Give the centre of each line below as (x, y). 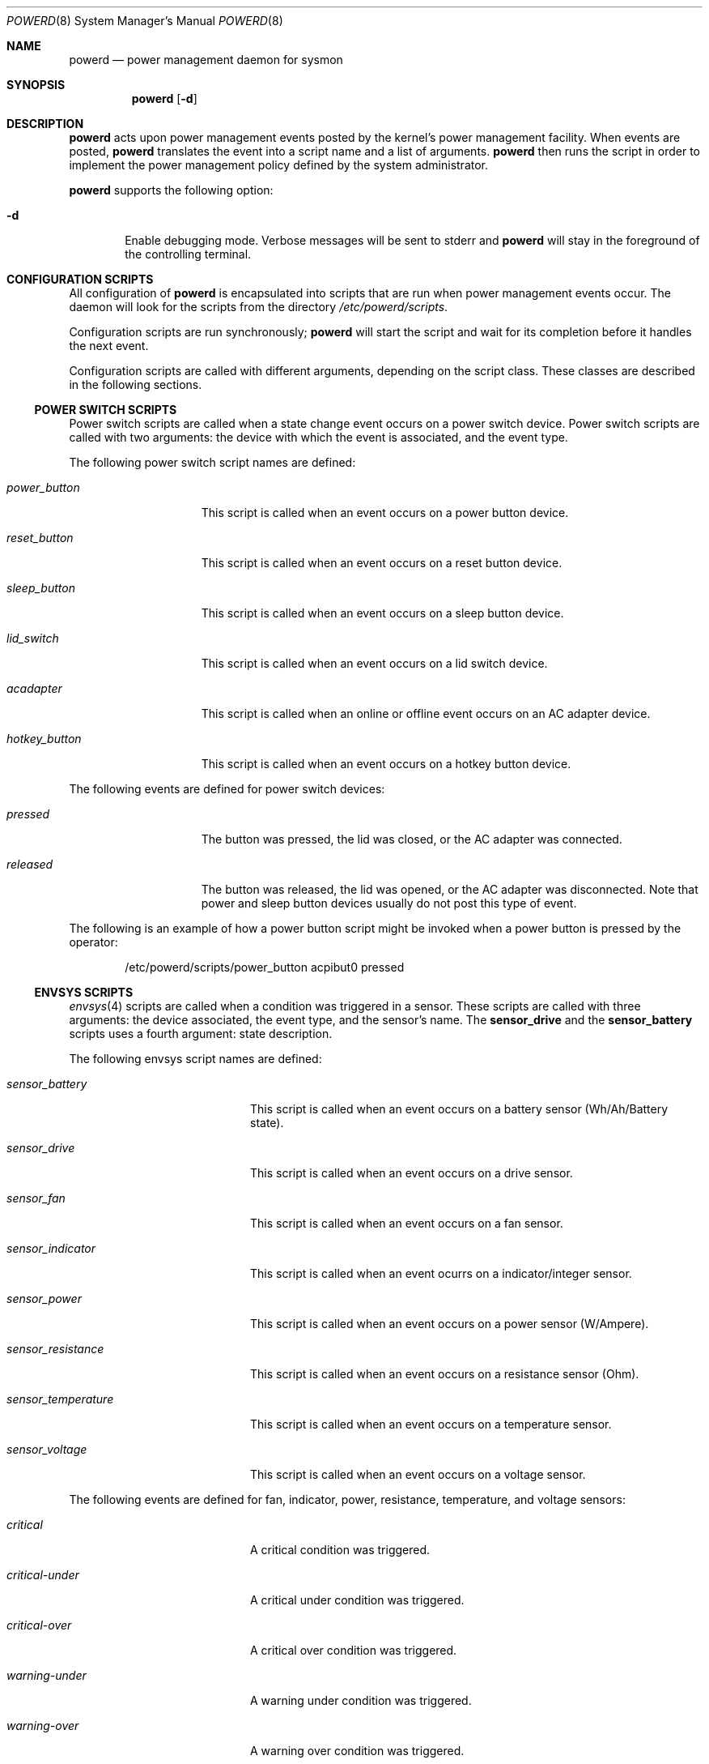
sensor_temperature (60, 1399)
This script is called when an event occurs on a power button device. (385, 513)
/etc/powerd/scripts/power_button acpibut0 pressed (265, 967)
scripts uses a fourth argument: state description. (201, 1034)
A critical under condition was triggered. (357, 1600)
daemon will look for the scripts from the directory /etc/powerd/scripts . (259, 307)
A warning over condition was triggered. (357, 1751)
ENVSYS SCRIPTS (84, 992)
